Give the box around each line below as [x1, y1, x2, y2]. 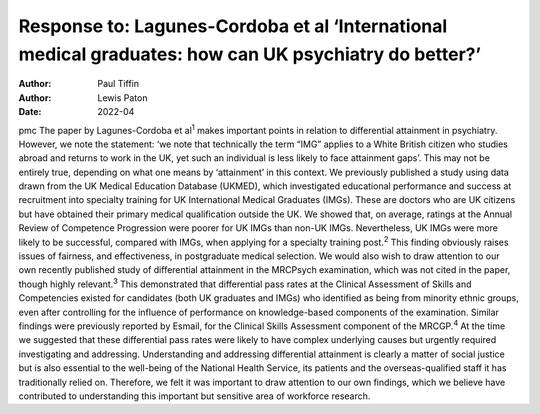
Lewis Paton [97, 91, 148, 104]
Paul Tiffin [97, 78, 140, 90]
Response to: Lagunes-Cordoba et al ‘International [18, 15, 448, 37]
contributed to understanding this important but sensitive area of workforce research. [18, 390, 371, 402]
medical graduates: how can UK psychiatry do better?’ [18, 43, 482, 65]
